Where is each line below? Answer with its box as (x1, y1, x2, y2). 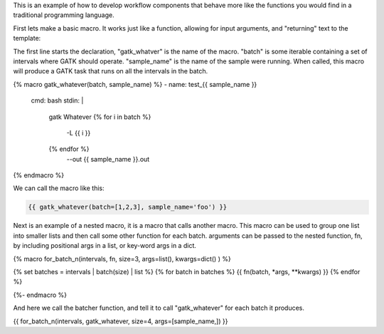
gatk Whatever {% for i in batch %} (48, 113, 151, 121)
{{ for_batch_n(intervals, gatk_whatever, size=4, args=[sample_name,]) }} (13, 317, 228, 325)
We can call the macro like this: (13, 184, 105, 192)
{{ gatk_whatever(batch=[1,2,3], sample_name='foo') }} (28, 203, 228, 212)
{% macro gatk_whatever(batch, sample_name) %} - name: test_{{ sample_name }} (13, 80, 257, 88)
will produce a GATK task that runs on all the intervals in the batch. (13, 67, 208, 75)
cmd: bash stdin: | (31, 96, 84, 105)
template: (13, 34, 41, 43)
